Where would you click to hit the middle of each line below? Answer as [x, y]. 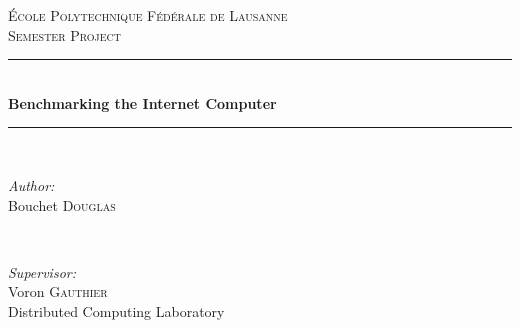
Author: [31, 184]
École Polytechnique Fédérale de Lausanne [148, 15]
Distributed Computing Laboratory [116, 310]
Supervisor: [42, 271]
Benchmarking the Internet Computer [142, 102]
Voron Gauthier [58, 291]
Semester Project [64, 34]
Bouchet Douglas [62, 204]
